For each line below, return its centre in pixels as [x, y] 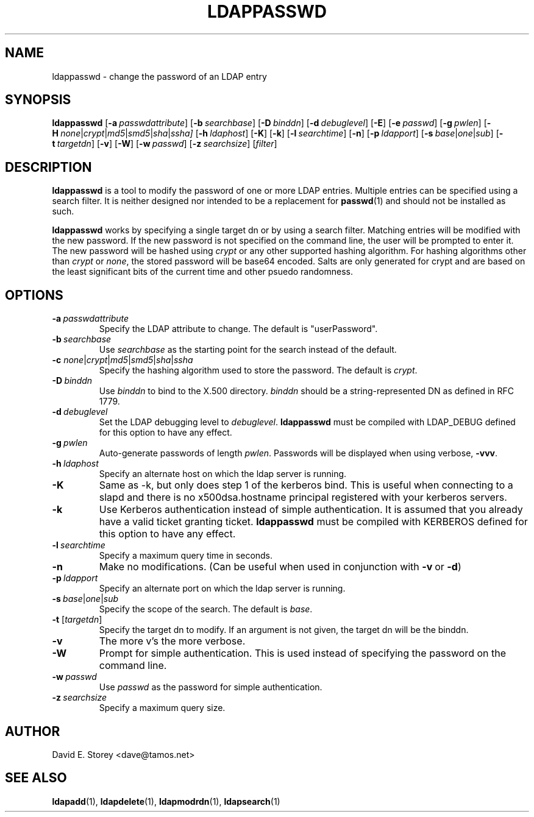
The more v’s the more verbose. [172, 641]
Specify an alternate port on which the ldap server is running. [222, 589]
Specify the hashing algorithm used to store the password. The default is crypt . [258, 370]
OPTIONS [34, 295]
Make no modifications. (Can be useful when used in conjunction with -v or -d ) [280, 567]
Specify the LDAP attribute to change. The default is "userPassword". [238, 329]
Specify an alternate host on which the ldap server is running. [223, 474]
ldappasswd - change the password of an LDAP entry [159, 76]
